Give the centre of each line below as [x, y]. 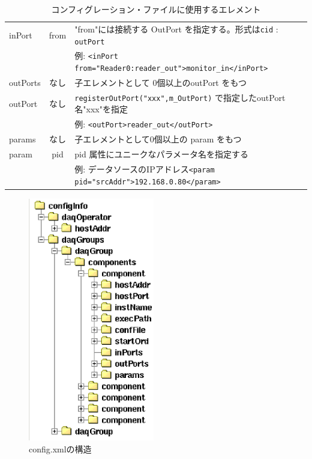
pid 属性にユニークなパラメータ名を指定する [161, 154]
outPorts [25, 82]
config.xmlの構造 [60, 449]
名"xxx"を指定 [101, 109]
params [22, 139]
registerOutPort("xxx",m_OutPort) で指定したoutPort [180, 97]
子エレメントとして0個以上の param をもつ [158, 139]
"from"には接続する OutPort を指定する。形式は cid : [176, 29]
